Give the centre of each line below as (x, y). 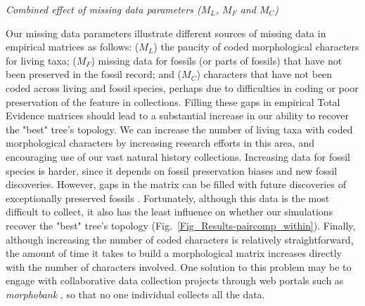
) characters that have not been (264, 74)
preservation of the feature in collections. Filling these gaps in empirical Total (173, 101)
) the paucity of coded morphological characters (256, 47)
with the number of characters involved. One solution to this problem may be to (179, 266)
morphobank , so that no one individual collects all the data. (135, 294)
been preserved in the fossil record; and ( (94, 74)
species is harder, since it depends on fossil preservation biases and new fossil (172, 170)
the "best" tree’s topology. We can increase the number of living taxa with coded (179, 129)
